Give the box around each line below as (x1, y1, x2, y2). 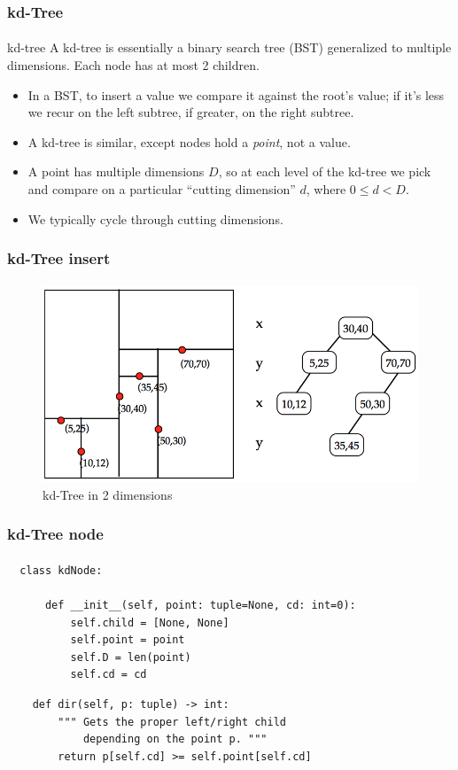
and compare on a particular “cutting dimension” (27, 180, 296, 198)
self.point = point (70, 634, 185, 647)
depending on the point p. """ (82, 733, 268, 746)
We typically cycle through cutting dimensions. (27, 209, 283, 228)
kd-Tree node (7, 523, 104, 545)
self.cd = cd (70, 668, 147, 681)
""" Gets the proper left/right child (58, 715, 286, 728)
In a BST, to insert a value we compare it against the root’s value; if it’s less (27, 85, 445, 104)
